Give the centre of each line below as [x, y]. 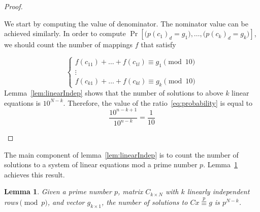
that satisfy [158, 44]
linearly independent [218, 191]
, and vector [66, 202]
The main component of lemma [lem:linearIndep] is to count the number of [121, 154]
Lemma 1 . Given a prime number [58, 191]
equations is [23, 102]
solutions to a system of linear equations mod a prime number [101, 164]
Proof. [13, 6]
